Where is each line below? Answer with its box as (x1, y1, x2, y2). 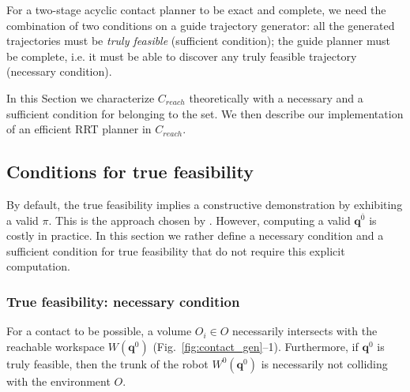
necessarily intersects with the (232, 323, 378, 339)
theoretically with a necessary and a (189, 89, 363, 106)
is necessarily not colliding (261, 355, 388, 371)
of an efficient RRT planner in (6, 121, 152, 137)
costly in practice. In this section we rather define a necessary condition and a (6, 227, 384, 244)
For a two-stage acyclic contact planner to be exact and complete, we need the (6, 2, 386, 17)
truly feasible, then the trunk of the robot (6, 355, 209, 371)
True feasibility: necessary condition (6, 291, 240, 311)
